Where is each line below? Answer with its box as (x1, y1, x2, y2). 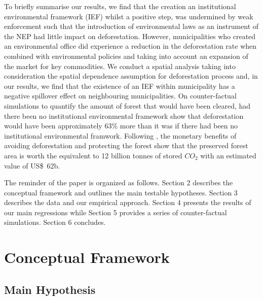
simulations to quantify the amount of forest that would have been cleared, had (4, 100, 251, 111)
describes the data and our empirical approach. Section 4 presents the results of (4, 197, 251, 208)
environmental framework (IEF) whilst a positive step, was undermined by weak (4, 11, 253, 21)
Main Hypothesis (4, 281, 96, 297)
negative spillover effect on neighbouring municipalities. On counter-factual (4, 90, 237, 101)
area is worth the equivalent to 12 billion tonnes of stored (4, 150, 182, 160)
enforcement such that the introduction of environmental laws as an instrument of (4, 21, 259, 31)
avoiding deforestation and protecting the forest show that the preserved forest (4, 140, 248, 151)
